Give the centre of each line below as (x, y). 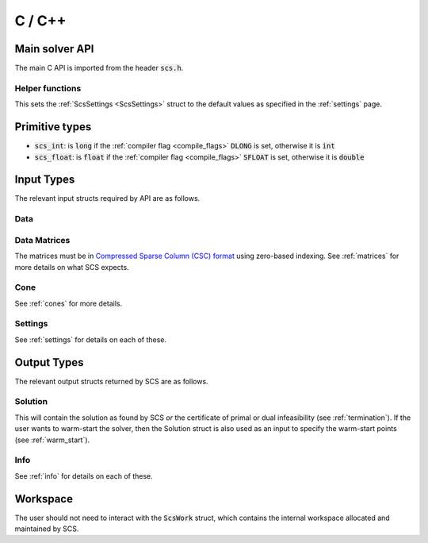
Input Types (45, 180)
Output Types (49, 362)
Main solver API (54, 49)
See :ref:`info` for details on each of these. (84, 476)
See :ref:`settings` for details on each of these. (90, 339)
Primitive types (53, 127)
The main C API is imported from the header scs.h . (99, 68)
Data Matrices (42, 240)
